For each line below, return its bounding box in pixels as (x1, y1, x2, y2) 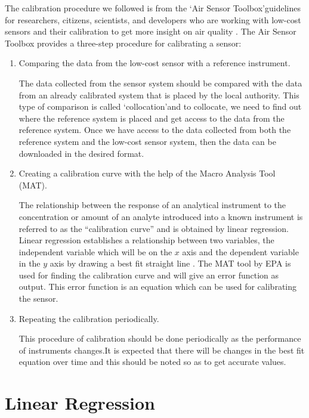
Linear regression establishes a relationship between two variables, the (18, 234, 274, 246)
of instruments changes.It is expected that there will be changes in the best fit (18, 343, 305, 356)
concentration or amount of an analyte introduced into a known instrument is (18, 210, 303, 222)
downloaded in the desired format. (18, 147, 144, 159)
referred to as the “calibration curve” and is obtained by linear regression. (18, 222, 289, 234)
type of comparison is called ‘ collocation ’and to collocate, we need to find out (18, 100, 302, 113)
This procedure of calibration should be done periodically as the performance (18, 332, 301, 345)
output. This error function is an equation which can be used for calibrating (18, 280, 297, 293)
